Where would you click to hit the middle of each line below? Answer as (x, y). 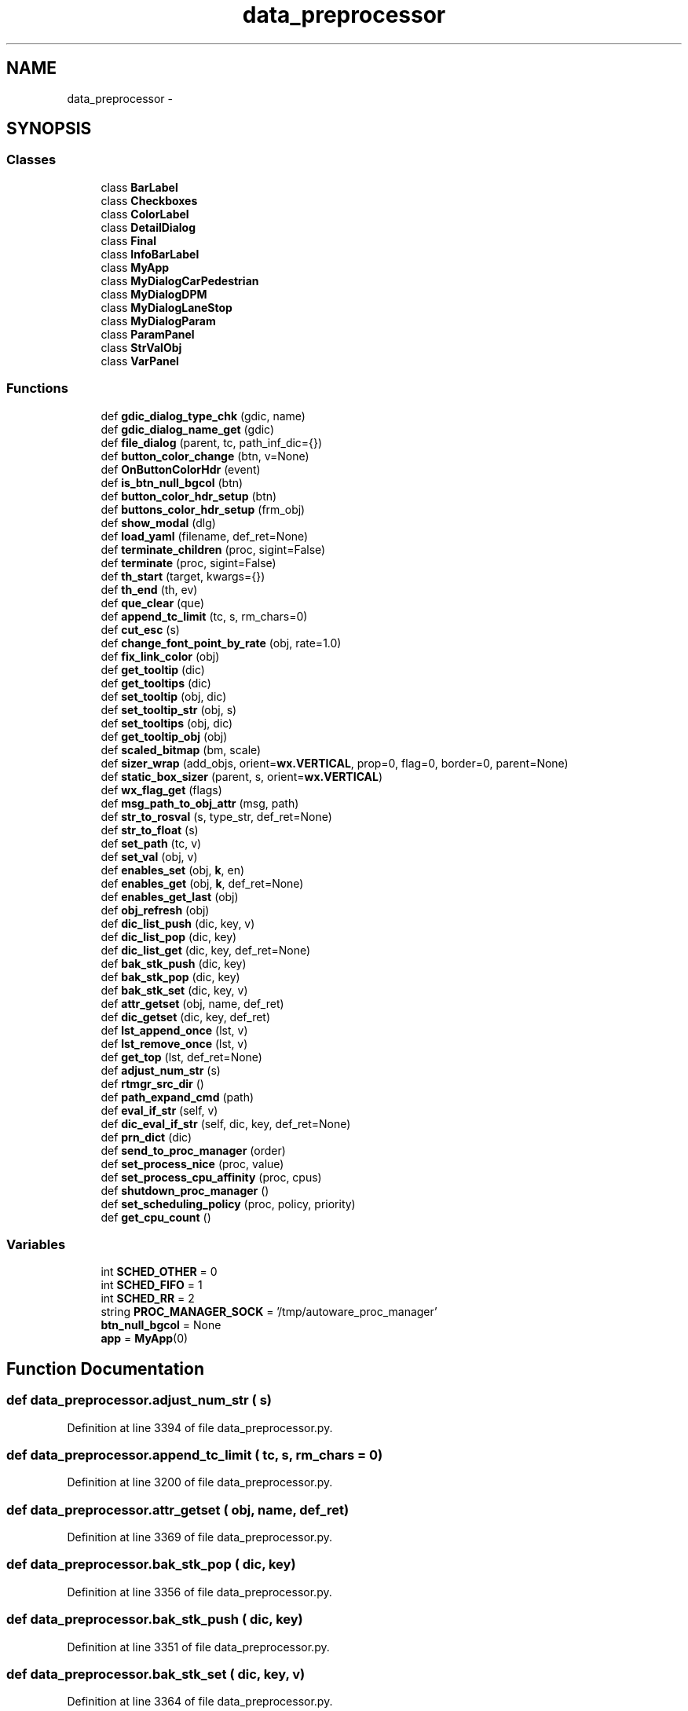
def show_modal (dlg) (158, 522)
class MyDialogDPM (154, 294)
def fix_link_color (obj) (160, 656)
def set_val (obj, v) (149, 856)
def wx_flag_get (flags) (161, 790)
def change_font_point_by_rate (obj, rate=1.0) (221, 643)
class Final (129, 240)
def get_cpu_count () (156, 1217)
